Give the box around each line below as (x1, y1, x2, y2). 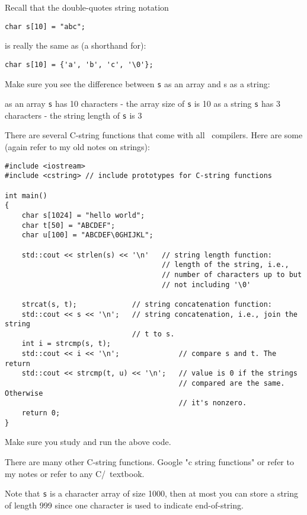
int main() (5, 191, 47, 200)
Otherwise (5, 389, 43, 398)
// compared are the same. (178, 379, 285, 388)
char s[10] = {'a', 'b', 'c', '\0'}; (5, 60, 153, 69)
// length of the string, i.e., (161, 260, 289, 269)
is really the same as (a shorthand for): (5, 39, 146, 52)
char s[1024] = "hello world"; (21, 211, 145, 220)
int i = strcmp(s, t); (21, 339, 111, 348)
